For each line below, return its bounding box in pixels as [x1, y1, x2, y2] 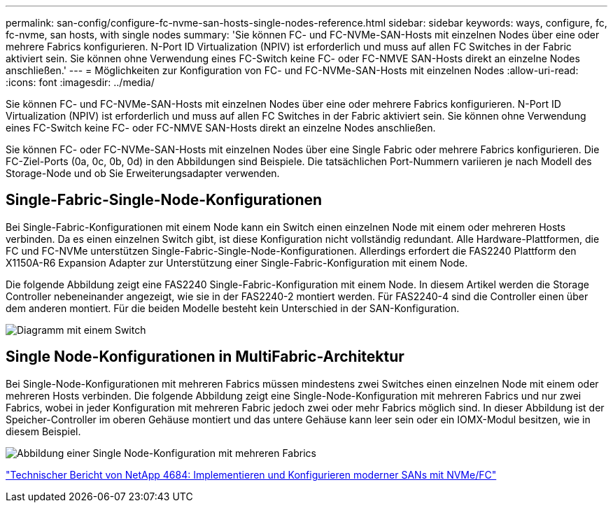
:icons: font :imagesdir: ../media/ [6, 76, 155, 88]
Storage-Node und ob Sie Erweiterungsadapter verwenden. [6, 167, 280, 179]
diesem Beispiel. [6, 425, 81, 437]
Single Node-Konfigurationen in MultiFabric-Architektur [6, 348, 404, 366]
